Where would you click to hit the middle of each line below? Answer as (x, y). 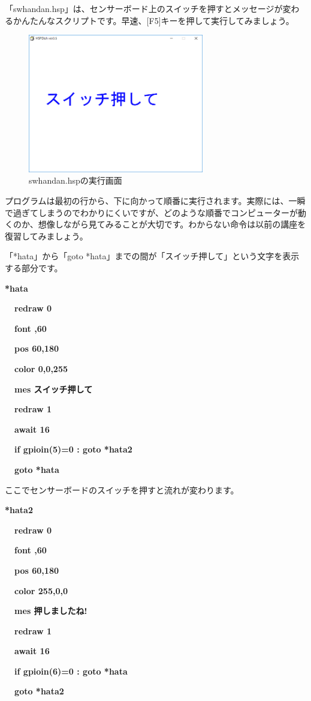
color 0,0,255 (41, 368)
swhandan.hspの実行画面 (76, 180)
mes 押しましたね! (51, 611)
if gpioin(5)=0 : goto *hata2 (73, 449)
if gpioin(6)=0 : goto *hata (71, 671)
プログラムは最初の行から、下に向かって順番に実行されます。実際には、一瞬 (155, 201)
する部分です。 (34, 268)
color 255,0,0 (41, 590)
